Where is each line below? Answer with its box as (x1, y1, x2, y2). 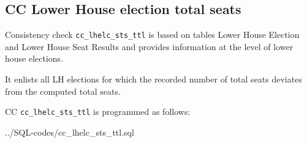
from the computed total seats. (5, 84, 121, 97)
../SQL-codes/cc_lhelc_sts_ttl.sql (5, 125, 134, 138)
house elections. (5, 52, 64, 65)
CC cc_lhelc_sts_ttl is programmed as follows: (5, 105, 191, 118)
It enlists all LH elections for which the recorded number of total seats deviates (5, 73, 302, 86)
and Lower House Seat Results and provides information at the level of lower (5, 40, 294, 53)
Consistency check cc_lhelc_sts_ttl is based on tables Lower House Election (5, 28, 300, 41)
